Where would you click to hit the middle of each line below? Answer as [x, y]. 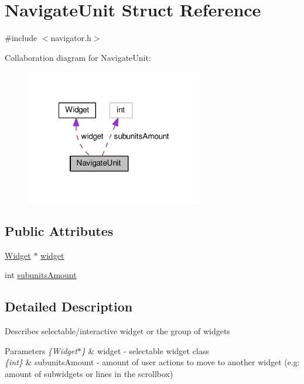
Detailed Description [69, 306]
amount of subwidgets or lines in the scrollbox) [89, 373]
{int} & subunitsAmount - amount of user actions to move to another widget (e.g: [152, 362]
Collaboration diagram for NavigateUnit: [78, 57]
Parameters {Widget [41, 350]
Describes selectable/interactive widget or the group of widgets [117, 331]
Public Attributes [59, 231]
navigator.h [71, 38]
